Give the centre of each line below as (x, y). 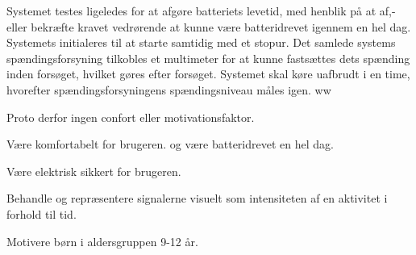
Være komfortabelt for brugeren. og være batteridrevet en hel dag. (170, 144)
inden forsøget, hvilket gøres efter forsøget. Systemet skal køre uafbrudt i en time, (208, 74)
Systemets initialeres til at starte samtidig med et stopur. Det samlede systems (201, 42)
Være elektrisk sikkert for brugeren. (94, 171)
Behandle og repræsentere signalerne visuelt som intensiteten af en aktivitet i (197, 198)
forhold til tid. (42, 213)
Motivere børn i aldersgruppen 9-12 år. (102, 241)
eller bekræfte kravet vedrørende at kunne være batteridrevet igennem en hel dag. (209, 26)
